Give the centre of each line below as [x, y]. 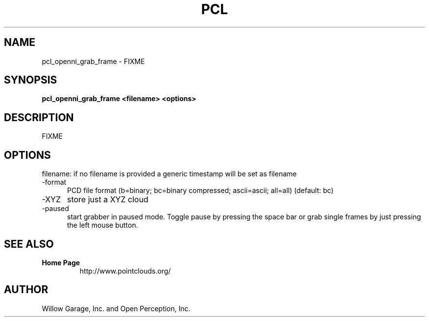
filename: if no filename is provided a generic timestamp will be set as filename [169, 174]
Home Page [61, 262]
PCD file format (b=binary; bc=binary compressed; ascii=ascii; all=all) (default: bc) [200, 191]
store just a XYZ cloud [107, 200]
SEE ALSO [29, 244]
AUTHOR [26, 290]
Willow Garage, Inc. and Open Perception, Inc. [116, 308]
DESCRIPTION [39, 117]
